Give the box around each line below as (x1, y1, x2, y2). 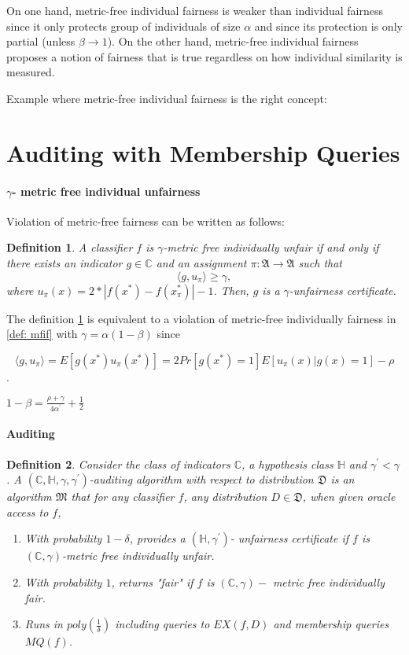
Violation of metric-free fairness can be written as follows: (6, 212, 285, 229)
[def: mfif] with (6, 326, 78, 342)
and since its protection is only (254, 17, 403, 34)
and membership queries (273, 616, 389, 632)
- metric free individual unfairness (12, 182, 201, 199)
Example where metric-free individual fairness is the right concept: (6, 90, 327, 106)
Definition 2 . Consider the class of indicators (6, 455, 230, 472)
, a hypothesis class (241, 455, 333, 472)
